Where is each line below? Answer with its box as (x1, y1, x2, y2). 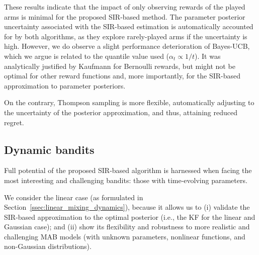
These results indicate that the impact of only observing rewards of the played (4, 2, 245, 12)
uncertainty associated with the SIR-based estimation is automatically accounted (4, 21, 253, 32)
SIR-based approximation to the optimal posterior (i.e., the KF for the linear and (4, 211, 255, 222)
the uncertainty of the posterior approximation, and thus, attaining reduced (4, 107, 237, 117)
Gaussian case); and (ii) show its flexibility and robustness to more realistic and (4, 221, 250, 232)
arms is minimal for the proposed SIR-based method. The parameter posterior (4, 11, 245, 22)
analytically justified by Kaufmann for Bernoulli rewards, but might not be (4, 60, 235, 71)
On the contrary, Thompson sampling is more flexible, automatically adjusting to (4, 97, 254, 108)
